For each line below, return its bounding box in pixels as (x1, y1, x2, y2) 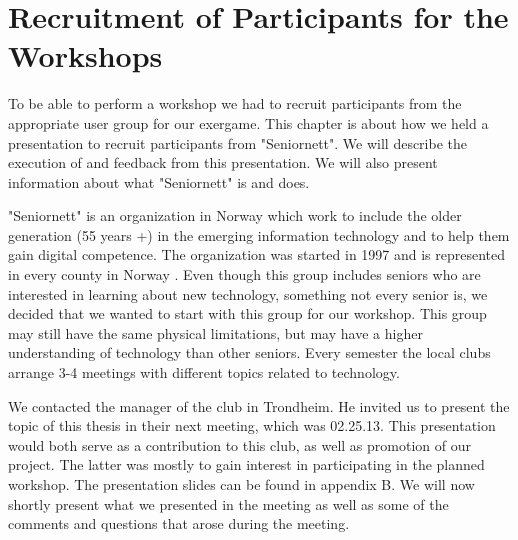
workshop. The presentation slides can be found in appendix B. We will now (8, 474, 475, 494)
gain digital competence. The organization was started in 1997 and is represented (8, 244, 506, 265)
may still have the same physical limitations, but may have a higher (8, 322, 423, 343)
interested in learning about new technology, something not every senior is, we (8, 283, 488, 304)
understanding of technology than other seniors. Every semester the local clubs (8, 342, 491, 363)
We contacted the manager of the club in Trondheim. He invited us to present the (8, 395, 510, 416)
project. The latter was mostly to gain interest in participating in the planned (8, 454, 485, 475)
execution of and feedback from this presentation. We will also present (8, 152, 438, 173)
